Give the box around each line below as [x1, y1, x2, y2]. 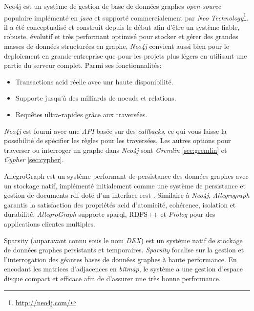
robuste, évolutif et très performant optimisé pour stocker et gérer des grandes [4, 31, 238, 41]
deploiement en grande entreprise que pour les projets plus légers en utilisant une [4, 50, 247, 61]
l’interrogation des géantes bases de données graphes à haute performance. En [4, 254, 237, 264]
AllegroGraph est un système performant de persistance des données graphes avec [4, 170, 249, 181]
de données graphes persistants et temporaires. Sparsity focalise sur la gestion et [4, 245, 244, 255]
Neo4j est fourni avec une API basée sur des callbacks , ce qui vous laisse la [4, 125, 227, 136]
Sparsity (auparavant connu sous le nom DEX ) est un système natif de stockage [4, 235, 243, 245]
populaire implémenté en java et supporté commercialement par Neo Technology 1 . [4, 11, 249, 22]
